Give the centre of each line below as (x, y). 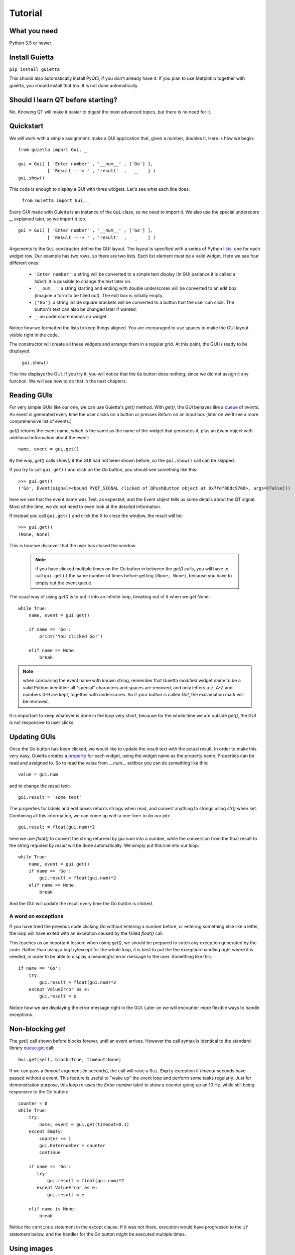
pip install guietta (35, 69)
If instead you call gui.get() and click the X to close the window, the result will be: (96, 516)
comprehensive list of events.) (41, 421)
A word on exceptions (36, 916)
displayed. (20, 351)
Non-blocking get (37, 1029)
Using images (31, 1248)
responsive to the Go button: (39, 1092)
